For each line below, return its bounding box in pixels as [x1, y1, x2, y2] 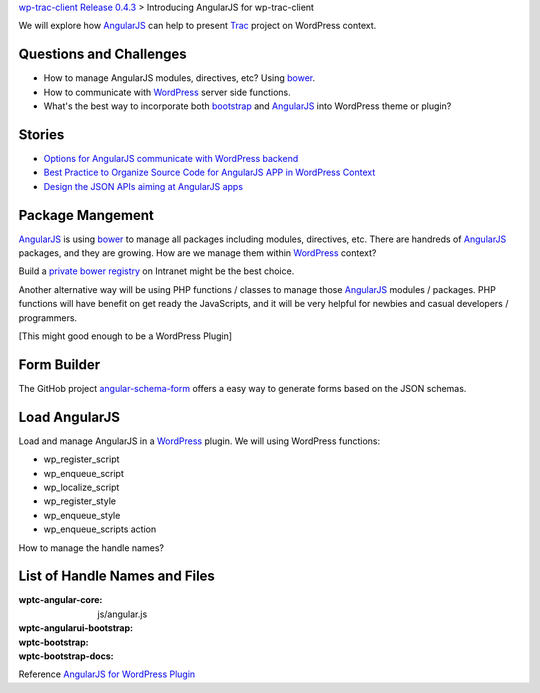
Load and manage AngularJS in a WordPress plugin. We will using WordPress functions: [18, 435, 381, 447]
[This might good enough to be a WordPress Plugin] [18, 330, 233, 342]
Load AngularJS [18, 408, 120, 425]
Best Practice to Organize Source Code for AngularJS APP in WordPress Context [43, 166, 376, 179]
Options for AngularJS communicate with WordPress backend [43, 152, 299, 164]
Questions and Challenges [18, 46, 187, 63]
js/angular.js [97, 608, 148, 620]
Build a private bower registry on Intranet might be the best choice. [18, 265, 295, 277]
